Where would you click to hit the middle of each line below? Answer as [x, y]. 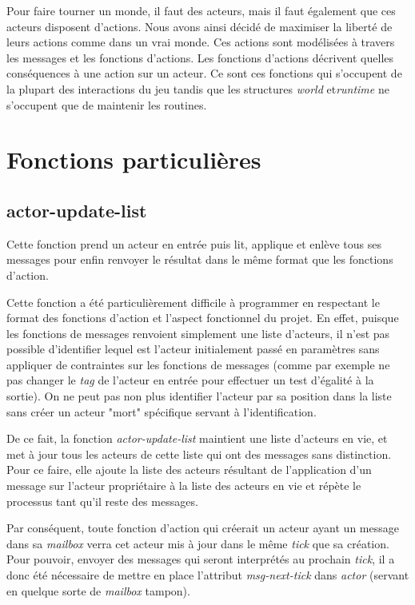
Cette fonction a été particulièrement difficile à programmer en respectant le [193, 302]
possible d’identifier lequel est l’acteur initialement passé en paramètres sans [193, 349]
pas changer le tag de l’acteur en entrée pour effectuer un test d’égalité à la [190, 380]
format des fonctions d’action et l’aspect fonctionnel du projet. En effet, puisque [203, 318]
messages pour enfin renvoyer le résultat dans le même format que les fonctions [200, 259]
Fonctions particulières [134, 159]
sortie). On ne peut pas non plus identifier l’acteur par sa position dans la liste [199, 396]
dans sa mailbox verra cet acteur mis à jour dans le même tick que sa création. [198, 543]
